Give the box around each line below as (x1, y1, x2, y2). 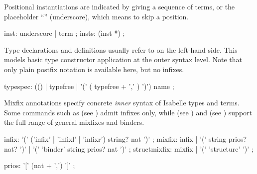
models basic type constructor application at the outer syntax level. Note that (4, 54, 242, 65)
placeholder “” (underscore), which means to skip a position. (4, 11, 189, 21)
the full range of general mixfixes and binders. (4, 117, 144, 127)
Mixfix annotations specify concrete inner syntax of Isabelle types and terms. (4, 97, 240, 108)
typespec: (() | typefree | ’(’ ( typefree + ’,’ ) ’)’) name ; (4, 81, 174, 91)
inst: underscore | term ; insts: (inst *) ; (4, 28, 125, 38)
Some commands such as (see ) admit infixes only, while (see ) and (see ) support (4, 107, 252, 117)
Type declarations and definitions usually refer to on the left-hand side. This (4, 44, 238, 55)
